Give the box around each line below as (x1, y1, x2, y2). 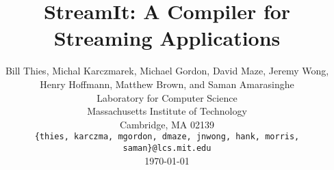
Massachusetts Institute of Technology (87, 104, 247, 118)
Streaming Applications (53, 24, 281, 52)
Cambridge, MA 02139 (119, 117, 215, 131)
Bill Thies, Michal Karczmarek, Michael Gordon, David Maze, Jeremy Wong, (5, 63, 329, 78)
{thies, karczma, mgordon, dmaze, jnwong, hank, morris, (34, 132, 300, 142)
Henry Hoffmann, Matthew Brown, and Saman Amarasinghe (40, 76, 294, 91)
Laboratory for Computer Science (97, 90, 237, 104)
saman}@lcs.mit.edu (123, 143, 211, 153)
